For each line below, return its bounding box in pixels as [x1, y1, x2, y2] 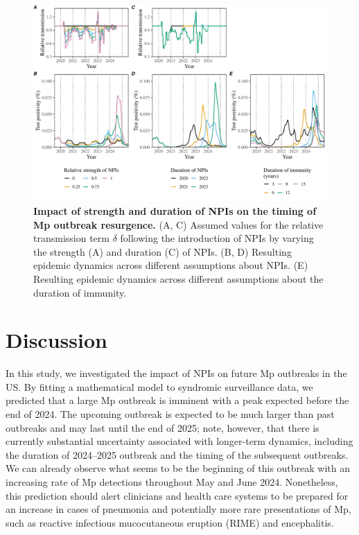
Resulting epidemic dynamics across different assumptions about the [33, 271, 324, 286]
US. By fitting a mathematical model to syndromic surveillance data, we [6, 379, 313, 394]
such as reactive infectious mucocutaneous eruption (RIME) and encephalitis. [6, 515, 334, 529]
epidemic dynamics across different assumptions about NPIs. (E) [33, 258, 308, 272]
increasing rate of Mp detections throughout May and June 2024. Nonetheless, [6, 475, 338, 489]
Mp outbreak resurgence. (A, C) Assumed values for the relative [33, 217, 324, 231]
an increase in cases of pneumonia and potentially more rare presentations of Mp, [6, 502, 351, 516]
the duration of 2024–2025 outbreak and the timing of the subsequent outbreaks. [6, 447, 349, 462]
